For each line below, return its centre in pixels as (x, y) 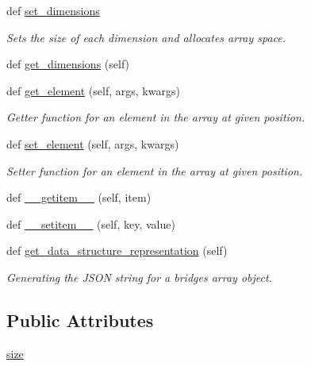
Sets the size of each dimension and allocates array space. (146, 37)
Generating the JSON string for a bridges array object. (139, 277)
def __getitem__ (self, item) (79, 197)
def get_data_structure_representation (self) (117, 250)
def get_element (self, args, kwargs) (93, 90)
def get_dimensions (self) (68, 64)
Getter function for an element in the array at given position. (156, 117)
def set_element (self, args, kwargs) (93, 143)
